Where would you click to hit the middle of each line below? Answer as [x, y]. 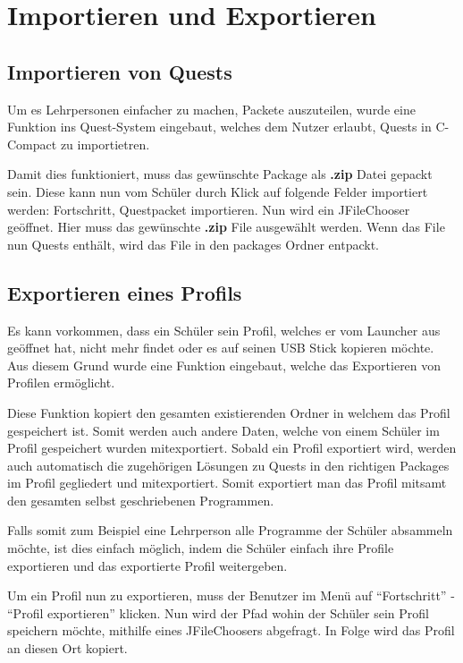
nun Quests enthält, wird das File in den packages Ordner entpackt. [193, 244]
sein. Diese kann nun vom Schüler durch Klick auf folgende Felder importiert [218, 191]
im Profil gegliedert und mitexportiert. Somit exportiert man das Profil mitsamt [227, 483]
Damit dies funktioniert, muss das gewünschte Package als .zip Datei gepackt [220, 174]
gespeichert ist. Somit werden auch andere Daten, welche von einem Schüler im [223, 430]
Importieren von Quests [120, 71]
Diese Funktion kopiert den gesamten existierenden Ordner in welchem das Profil [229, 412]
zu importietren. [105, 144]
